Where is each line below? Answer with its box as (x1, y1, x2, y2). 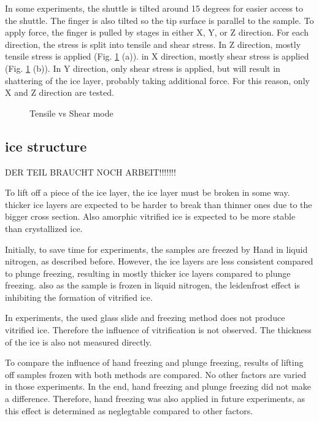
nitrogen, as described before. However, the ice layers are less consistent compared (5, 255, 313, 268)
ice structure (5, 136, 87, 155)
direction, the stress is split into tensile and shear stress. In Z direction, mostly (5, 37, 301, 50)
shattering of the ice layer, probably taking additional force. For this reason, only (5, 74, 310, 87)
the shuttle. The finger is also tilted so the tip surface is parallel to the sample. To (5, 14, 314, 26)
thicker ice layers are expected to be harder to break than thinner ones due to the (5, 198, 312, 210)
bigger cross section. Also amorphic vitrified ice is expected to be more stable (5, 210, 296, 223)
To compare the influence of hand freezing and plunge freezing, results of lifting (5, 356, 304, 369)
